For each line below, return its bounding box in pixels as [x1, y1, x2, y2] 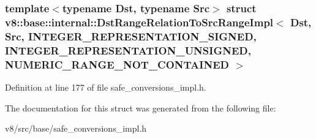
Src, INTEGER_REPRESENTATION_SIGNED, [5, 28, 257, 43]
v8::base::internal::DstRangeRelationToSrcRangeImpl [5, 14, 274, 29]
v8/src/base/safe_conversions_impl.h [5, 122, 147, 135]
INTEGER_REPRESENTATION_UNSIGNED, [5, 42, 251, 58]
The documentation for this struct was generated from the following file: [5, 101, 276, 114]
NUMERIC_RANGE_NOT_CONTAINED [5, 56, 229, 72]
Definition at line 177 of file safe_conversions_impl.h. [5, 80, 206, 93]
